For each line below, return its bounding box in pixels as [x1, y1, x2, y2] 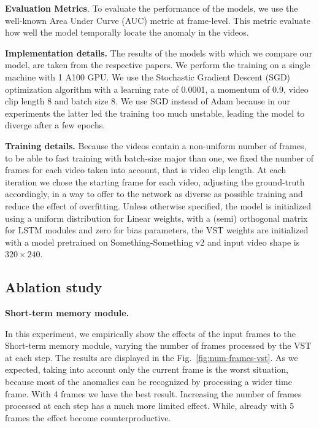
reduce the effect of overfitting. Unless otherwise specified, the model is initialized [5, 199, 312, 212]
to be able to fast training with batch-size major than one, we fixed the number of [5, 151, 314, 164]
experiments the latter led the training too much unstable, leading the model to [5, 106, 305, 119]
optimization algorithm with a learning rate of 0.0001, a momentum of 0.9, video [5, 82, 309, 95]
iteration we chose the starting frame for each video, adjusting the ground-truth [5, 175, 305, 188]
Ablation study [5, 278, 102, 297]
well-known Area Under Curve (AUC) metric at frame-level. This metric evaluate [5, 14, 311, 26]
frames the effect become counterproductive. [5, 411, 171, 424]
